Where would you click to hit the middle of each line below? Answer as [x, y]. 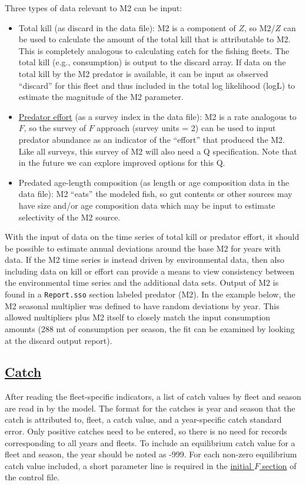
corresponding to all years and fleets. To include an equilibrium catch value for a [150, 442]
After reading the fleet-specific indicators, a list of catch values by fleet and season [153, 397]
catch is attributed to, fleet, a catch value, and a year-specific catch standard [143, 419]
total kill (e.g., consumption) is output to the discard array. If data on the [152, 62]
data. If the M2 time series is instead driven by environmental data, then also [144, 260]
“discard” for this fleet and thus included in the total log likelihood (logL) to [157, 85]
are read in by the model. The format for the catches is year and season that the [150, 408]
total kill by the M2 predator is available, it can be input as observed [143, 73]
